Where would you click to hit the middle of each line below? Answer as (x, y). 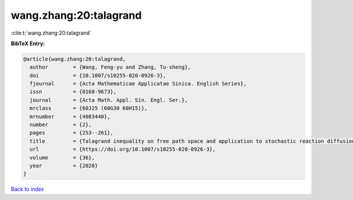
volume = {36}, (62, 157)
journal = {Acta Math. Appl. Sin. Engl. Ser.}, (109, 100)
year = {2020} (64, 166)
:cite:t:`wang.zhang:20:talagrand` (51, 33)
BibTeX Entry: (28, 43)
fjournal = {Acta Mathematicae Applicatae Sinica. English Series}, (138, 84)
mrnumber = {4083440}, (70, 116)
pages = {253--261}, (72, 133)
